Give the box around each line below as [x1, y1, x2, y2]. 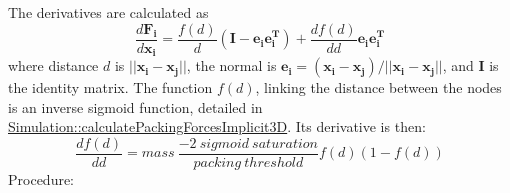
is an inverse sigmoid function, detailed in [8, 96, 263, 117]
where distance [8, 55, 99, 76]
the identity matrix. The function [8, 77, 213, 98]
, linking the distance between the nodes [255, 77, 502, 98]
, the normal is [186, 55, 277, 76]
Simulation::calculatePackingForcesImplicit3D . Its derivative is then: [8, 116, 426, 137]
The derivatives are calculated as [8, 2, 209, 22]
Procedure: [8, 168, 75, 189]
